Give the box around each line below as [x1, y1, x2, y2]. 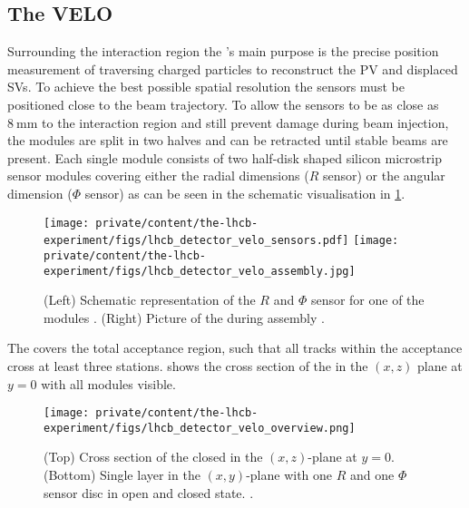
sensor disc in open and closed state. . [44, 483, 254, 502]
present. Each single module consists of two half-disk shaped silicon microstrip [7, 148, 442, 167]
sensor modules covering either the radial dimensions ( [7, 166, 309, 185]
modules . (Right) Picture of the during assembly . [44, 308, 325, 327]
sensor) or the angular [322, 166, 445, 185]
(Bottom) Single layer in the [44, 465, 200, 484]
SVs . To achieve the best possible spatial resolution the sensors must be [7, 77, 405, 96]
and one [350, 465, 395, 484]
